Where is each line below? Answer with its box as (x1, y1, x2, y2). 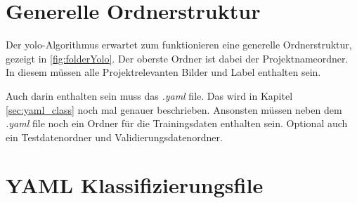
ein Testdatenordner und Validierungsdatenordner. (6, 129, 223, 144)
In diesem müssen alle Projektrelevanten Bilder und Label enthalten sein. (6, 65, 321, 79)
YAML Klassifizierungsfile (6, 171, 264, 199)
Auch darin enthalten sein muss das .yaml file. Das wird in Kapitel (6, 88, 293, 103)
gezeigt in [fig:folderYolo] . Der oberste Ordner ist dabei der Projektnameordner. (6, 51, 349, 65)
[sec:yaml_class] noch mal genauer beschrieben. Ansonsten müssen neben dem (6, 102, 342, 117)
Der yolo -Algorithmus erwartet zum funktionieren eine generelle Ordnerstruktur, (6, 37, 352, 52)
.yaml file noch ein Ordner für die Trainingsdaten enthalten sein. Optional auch (6, 116, 348, 131)
